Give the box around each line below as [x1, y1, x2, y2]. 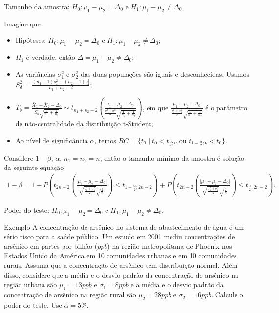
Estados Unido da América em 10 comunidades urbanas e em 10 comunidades [4, 250, 237, 261]
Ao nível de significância [15, 135, 88, 145]
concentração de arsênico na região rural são [4, 289, 136, 300]
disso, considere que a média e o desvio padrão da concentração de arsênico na [4, 269, 238, 280]
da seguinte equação [4, 162, 64, 172]
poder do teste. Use [4, 299, 62, 310]
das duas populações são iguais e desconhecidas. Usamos [81, 69, 249, 79]
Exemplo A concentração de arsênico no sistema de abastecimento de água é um [4, 221, 244, 232]
